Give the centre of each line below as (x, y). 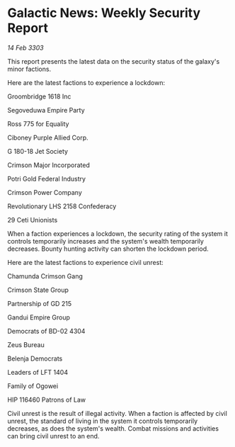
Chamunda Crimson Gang (45, 276)
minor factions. (29, 69)
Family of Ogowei (33, 386)
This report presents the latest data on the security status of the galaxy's (114, 61)
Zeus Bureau (26, 344)
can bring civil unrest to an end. (53, 436)
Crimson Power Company (45, 192)
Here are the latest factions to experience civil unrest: (86, 262)
